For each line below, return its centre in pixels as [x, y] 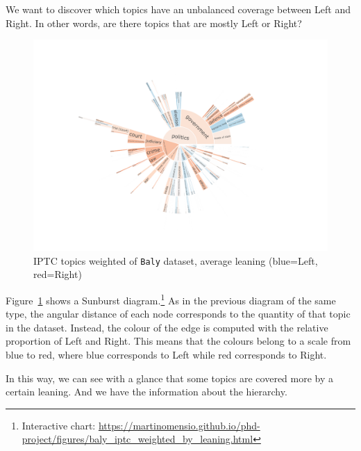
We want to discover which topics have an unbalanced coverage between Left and [178, 9]
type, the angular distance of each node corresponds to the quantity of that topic [178, 314]
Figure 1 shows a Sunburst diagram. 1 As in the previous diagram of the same [171, 299]
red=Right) [58, 274]
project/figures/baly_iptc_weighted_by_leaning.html [137, 439]
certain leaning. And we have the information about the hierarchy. [146, 392]
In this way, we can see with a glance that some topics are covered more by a [170, 378]
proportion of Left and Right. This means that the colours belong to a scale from [178, 341]
